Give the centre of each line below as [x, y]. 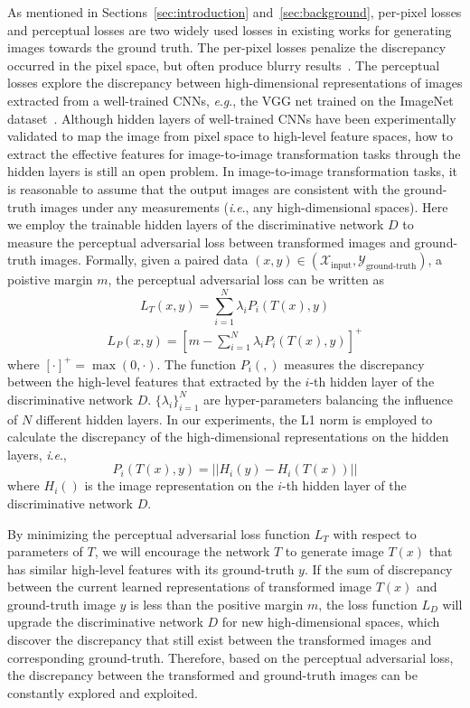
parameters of [45, 551]
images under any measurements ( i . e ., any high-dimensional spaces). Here [244, 206]
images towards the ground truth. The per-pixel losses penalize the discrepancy [227, 47]
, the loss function [368, 604]
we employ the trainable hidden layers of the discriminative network [196, 224]
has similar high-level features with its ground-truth [151, 568]
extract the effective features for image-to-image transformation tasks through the [234, 153]
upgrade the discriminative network [105, 622]
